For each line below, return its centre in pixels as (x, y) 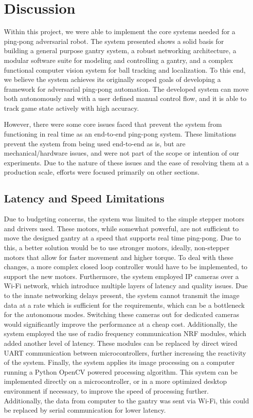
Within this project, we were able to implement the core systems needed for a (120, 31)
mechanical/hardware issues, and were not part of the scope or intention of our (122, 153)
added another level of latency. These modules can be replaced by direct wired (121, 343)
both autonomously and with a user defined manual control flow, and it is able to (125, 98)
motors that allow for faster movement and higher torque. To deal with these (119, 257)
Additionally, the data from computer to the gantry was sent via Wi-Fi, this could (126, 400)
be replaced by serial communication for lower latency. (85, 410)
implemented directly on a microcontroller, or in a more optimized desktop (116, 381)
